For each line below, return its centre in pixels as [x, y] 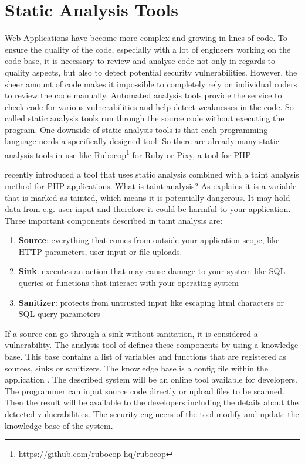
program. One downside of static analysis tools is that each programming [136, 129]
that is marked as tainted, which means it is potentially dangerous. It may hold [148, 197]
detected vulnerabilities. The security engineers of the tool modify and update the [152, 414]
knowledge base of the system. [59, 425]
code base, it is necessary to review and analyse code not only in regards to [140, 61]
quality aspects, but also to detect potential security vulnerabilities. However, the [151, 72]
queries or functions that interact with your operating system [128, 283]
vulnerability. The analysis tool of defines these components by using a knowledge [152, 345]
